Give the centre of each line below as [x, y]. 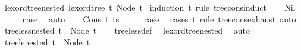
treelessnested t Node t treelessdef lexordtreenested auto [127, 30]
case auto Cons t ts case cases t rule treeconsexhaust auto [159, 19]
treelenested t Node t [47, 41]
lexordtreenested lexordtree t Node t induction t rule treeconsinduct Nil [150, 7]
